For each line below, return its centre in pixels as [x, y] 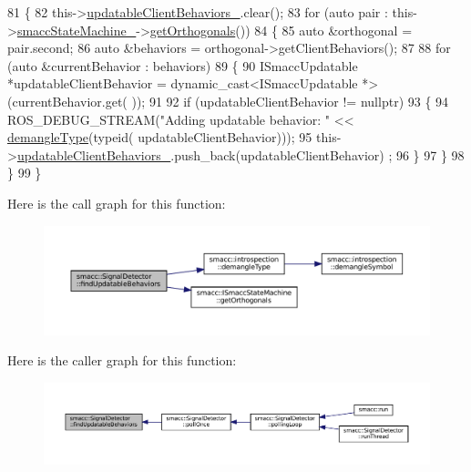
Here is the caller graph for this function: [122, 360]
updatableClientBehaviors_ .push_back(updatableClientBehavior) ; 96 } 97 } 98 [241, 154]
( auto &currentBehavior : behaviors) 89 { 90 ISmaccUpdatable [183, 65]
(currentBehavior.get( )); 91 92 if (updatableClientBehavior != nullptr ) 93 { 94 [228, 101]
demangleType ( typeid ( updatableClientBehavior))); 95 [160, 137]
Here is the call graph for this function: [117, 203]
